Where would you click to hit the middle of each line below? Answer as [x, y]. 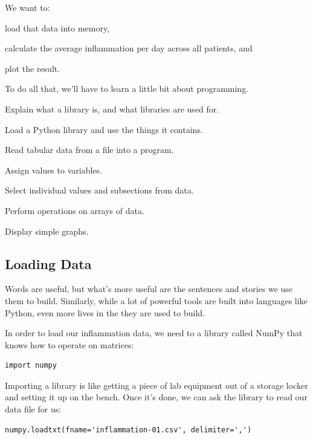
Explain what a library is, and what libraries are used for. [112, 109]
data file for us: [33, 409]
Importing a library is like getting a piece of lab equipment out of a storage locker [156, 385]
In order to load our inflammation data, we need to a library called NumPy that [154, 333]
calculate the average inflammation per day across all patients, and [129, 48]
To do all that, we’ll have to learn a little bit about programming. [127, 89]
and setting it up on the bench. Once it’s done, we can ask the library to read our [156, 397]
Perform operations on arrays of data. [75, 210]
